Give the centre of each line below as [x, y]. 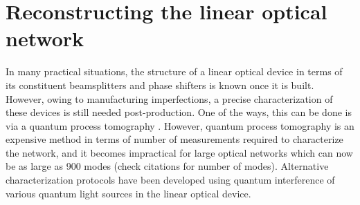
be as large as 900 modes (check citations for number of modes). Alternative [167, 166]
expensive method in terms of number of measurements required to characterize [174, 139]
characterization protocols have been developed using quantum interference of [170, 180]
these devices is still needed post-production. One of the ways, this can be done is [179, 112]
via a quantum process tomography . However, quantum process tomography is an [180, 125]
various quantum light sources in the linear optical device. [128, 193]
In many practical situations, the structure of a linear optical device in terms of [174, 71]
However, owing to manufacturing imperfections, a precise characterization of [169, 98]
